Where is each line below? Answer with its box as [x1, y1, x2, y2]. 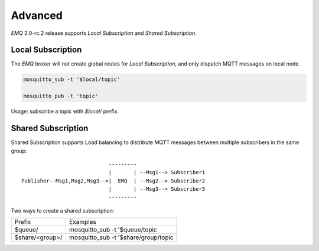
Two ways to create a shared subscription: [11, 207, 115, 214]
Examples [69, 218, 97, 226]
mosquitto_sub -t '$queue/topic [69, 226, 157, 234]
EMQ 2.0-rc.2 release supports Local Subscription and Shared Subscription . [11, 30, 197, 37]
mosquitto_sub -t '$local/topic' [23, 76, 121, 83]
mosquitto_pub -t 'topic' [23, 93, 99, 100]
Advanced [11, 9, 63, 22]
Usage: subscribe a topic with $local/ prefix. [11, 108, 119, 115]
